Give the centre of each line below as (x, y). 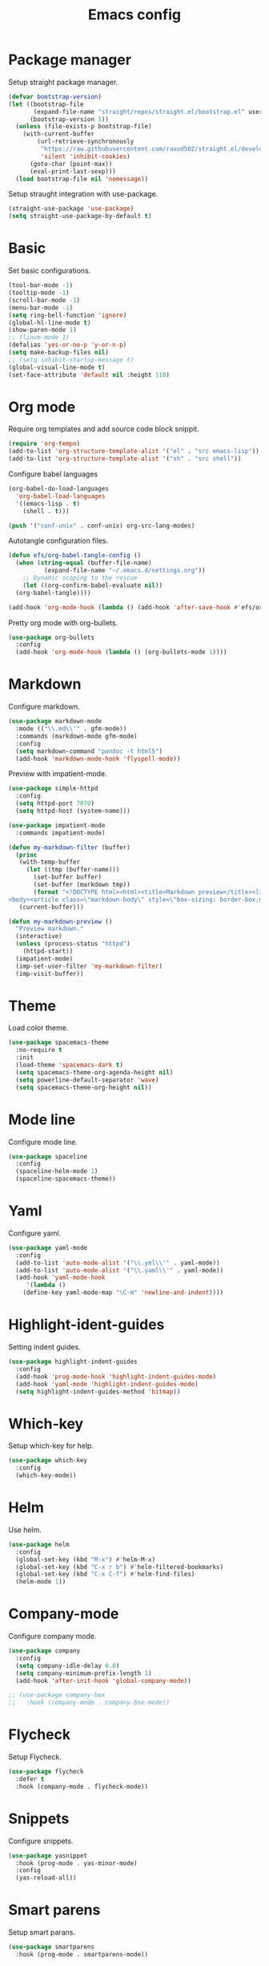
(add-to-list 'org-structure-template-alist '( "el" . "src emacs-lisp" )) (134, 451)
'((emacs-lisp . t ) (48, 504)
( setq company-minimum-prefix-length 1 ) (84, 1673)
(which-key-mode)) (46, 1476)
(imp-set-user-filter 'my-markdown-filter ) (89, 966)
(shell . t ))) (46, 511)
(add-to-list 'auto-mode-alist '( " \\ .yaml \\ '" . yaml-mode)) (120, 1270)
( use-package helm (39, 1544)
